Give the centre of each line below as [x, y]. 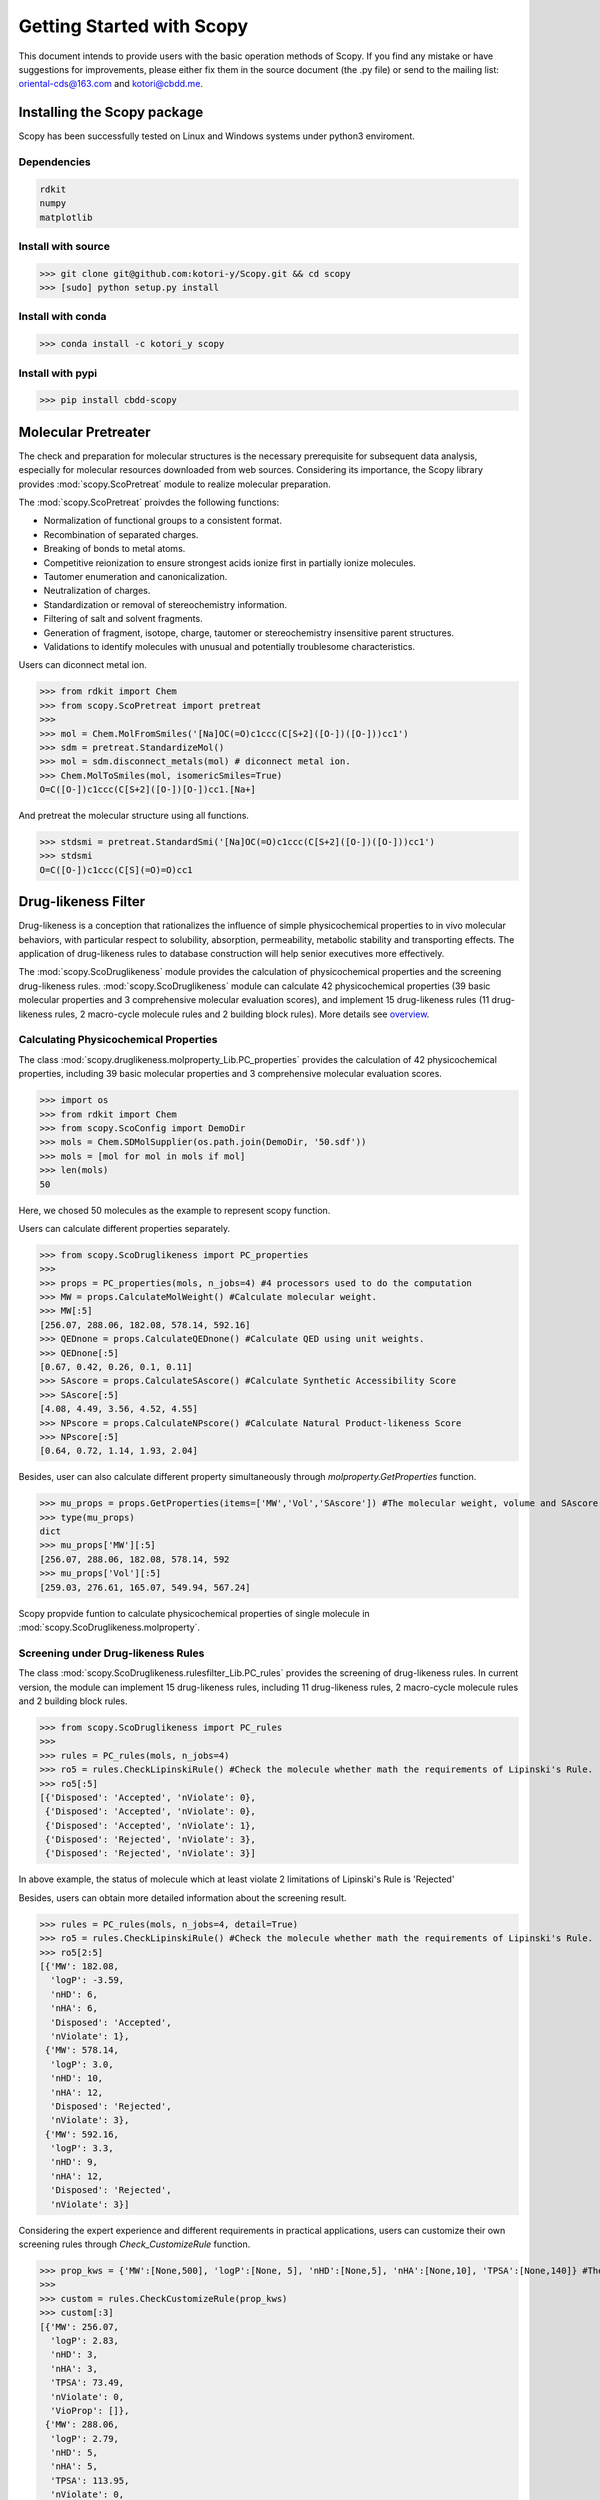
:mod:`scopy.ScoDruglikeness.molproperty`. [109, 1627]
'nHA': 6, [74, 2008]
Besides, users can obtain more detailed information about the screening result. [182, 1897]
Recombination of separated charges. [121, 534]
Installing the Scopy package [111, 112]
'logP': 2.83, [85, 2340]
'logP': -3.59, [87, 1980]
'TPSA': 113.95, [90, 2480]
